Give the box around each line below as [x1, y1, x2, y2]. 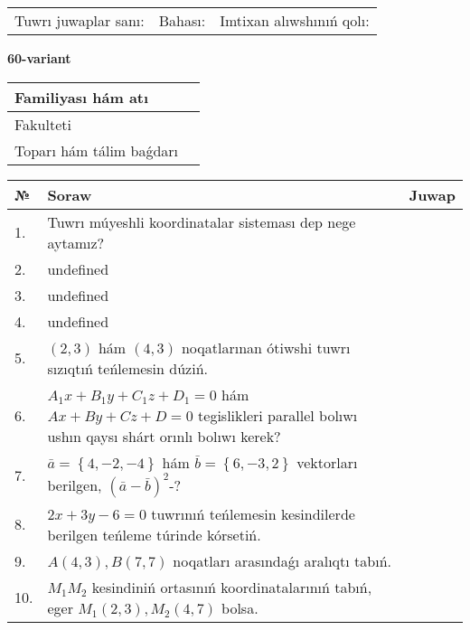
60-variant [7, 49, 71, 67]
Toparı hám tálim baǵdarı [14, 139, 179, 161]
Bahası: [158, 10, 206, 31]
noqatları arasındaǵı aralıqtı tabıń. [173, 550, 391, 571]
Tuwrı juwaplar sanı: [14, 10, 145, 31]
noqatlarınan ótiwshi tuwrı [181, 336, 351, 358]
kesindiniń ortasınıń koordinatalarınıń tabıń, [91, 576, 372, 597]
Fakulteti [14, 113, 71, 135]
